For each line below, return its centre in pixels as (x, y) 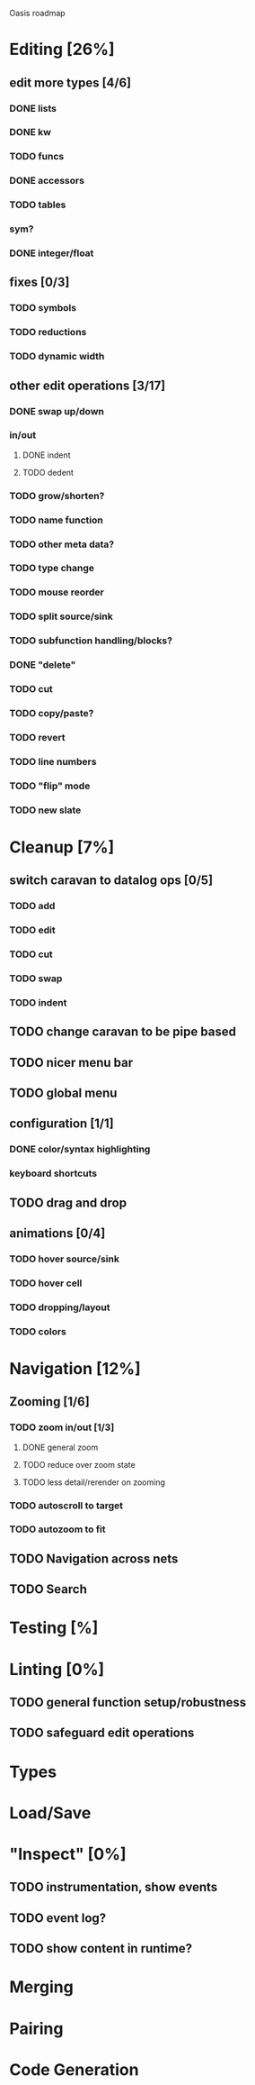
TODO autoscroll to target (66, 1506)
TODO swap (36, 979)
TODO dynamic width (57, 357)
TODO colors (38, 1331)
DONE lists (33, 108)
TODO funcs (37, 157)
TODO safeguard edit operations (102, 1733)
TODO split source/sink (62, 616)
